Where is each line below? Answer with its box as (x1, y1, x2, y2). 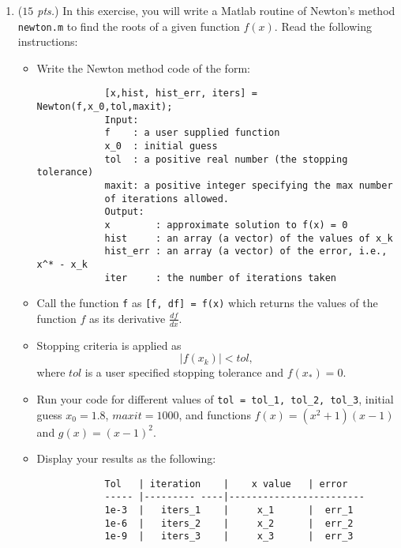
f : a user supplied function (104, 127, 280, 139)
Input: (104, 114, 139, 126)
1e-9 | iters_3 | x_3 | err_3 (104, 531, 354, 542)
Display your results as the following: (36, 450, 216, 467)
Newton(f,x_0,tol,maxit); (36, 101, 173, 113)
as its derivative (88, 310, 166, 326)
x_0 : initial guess (104, 141, 218, 152)
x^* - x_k (36, 258, 88, 270)
